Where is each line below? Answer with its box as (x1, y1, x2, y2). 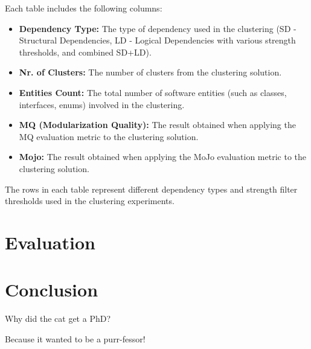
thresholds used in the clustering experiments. (5, 194, 175, 207)
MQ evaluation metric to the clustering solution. (19, 130, 199, 142)
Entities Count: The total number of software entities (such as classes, (19, 86, 287, 98)
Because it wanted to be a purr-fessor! (5, 332, 146, 345)
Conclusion (5, 277, 98, 302)
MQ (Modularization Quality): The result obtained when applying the (19, 118, 296, 131)
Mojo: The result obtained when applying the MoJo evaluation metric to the (19, 150, 306, 163)
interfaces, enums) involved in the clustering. (19, 98, 185, 110)
